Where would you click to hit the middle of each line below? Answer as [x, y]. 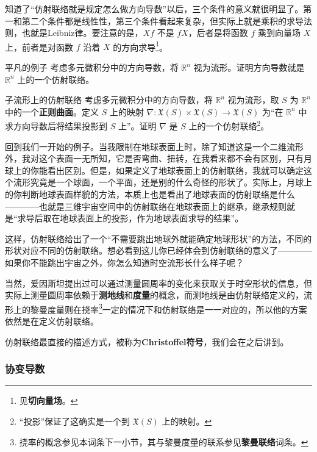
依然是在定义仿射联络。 [52, 321]
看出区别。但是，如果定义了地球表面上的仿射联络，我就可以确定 [175, 170]
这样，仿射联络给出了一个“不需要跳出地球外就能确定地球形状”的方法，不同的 [158, 238]
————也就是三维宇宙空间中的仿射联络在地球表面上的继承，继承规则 [146, 206]
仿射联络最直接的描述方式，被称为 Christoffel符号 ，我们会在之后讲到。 [147, 341]
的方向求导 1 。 [140, 46]
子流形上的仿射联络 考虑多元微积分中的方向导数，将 [109, 100]
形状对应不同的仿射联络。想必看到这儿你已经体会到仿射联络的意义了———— [158, 250]
